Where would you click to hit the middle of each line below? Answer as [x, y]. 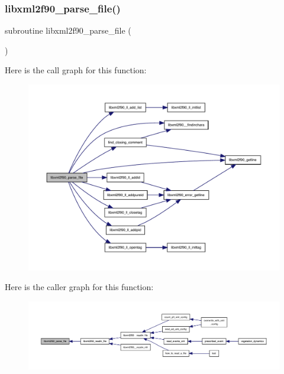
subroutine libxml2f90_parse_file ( [68, 30]
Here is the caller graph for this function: [79, 287]
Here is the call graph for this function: [76, 70]
